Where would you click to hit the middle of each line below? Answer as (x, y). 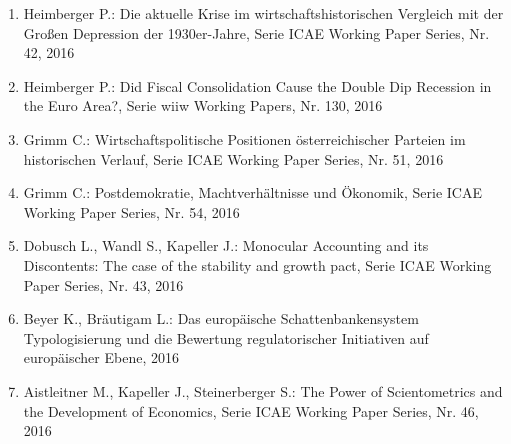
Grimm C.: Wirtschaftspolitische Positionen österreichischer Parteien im (244, 138)
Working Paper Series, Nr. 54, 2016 (131, 211)
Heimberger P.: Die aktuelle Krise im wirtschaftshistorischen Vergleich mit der (263, 13)
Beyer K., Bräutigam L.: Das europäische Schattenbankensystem (221, 318)
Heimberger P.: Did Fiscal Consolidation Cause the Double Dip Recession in (257, 85)
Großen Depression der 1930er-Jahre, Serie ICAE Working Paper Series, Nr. (256, 32)
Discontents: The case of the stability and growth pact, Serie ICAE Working (257, 264)
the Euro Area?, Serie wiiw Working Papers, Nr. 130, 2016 (203, 105)
